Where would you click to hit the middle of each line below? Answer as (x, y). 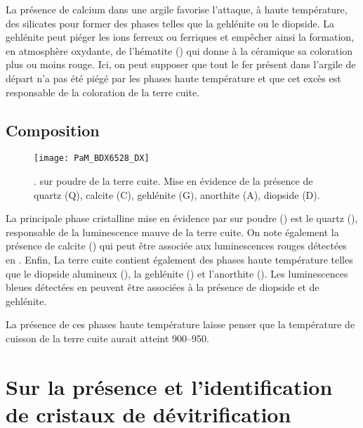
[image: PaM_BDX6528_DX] (92, 158)
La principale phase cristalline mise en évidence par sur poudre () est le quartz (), (182, 218)
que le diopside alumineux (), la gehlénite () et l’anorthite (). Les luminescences (177, 273)
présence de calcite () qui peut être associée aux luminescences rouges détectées (176, 246)
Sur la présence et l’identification (169, 386)
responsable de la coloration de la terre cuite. (103, 92)
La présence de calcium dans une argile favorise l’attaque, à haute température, (177, 9)
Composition (53, 130)
